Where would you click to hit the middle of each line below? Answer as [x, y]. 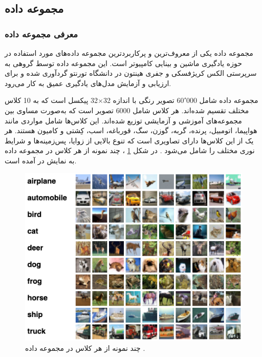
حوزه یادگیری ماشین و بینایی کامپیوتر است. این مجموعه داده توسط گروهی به [123, 63]
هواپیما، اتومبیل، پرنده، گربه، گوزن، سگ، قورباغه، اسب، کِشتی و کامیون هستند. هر [131, 130]
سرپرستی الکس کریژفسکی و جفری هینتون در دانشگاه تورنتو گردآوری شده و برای [131, 73]
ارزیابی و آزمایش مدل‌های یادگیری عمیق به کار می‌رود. [88, 83]
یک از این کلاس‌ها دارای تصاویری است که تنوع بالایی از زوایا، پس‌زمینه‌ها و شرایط [129, 140]
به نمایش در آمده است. [41, 160]
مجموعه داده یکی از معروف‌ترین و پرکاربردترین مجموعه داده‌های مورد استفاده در [129, 53]
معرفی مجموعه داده [41, 34]
